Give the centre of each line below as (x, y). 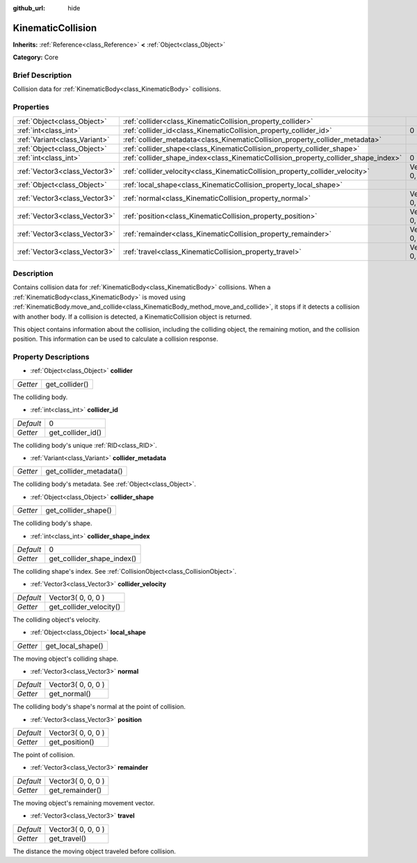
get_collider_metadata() (84, 471)
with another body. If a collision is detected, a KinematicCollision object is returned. (132, 316)
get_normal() (70, 694)
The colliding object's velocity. (57, 620)
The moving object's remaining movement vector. (84, 802)
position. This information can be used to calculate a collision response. (116, 339)
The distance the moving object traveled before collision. (95, 851)
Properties (31, 107)
